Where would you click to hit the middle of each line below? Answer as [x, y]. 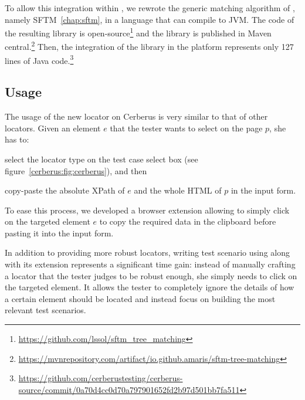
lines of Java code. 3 [39, 59]
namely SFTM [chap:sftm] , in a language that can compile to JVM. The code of [150, 19]
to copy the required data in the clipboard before [188, 221]
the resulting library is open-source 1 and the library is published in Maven [138, 32]
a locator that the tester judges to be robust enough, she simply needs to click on [151, 275]
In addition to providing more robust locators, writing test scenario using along [147, 252]
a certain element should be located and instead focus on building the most [140, 298]
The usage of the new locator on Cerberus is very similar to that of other [136, 116]
